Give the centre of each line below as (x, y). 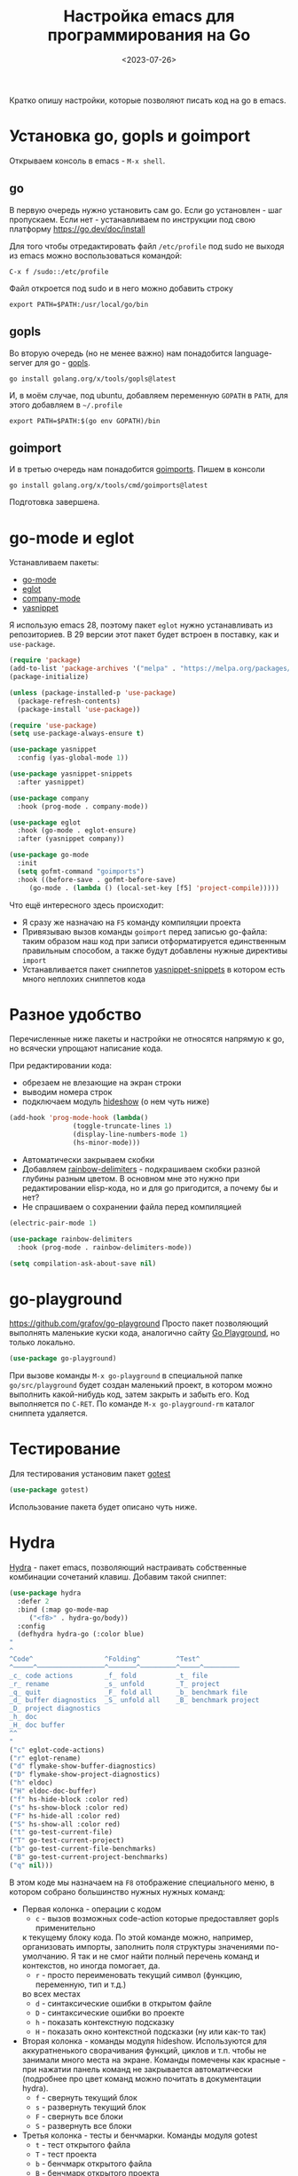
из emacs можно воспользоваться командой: (96, 256)
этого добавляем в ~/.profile (66, 405)
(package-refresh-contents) (69, 701)
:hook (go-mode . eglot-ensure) (77, 831)
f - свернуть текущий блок (86, 2097)
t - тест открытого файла (83, 2144)
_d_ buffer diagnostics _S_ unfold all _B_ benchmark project (134, 1700)
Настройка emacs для (149, 16)
